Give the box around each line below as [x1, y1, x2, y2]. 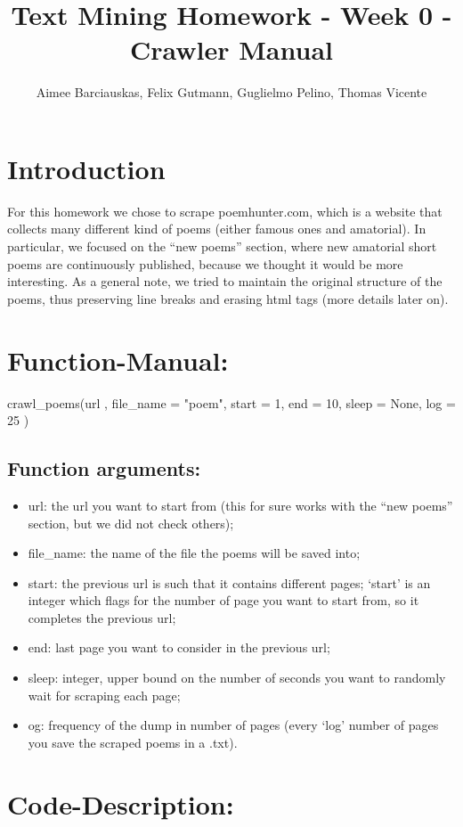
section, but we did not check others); [28, 513, 234, 532]
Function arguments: [7, 454, 201, 482]
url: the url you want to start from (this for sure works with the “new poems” [28, 495, 453, 514]
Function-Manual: [7, 341, 229, 378]
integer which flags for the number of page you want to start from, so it [28, 591, 419, 610]
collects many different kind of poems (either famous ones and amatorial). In [7, 219, 426, 238]
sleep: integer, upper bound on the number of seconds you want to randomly [28, 668, 446, 687]
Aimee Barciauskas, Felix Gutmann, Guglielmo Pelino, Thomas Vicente [36, 83, 427, 102]
